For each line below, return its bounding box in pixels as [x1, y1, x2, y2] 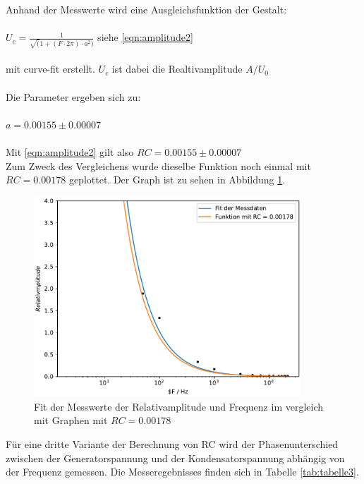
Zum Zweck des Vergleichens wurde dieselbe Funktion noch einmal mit [6, 158, 311, 173]
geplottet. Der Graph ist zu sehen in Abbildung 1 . [68, 172, 286, 187]
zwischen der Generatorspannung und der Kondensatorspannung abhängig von [6, 450, 345, 465]
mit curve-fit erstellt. [6, 61, 95, 76]
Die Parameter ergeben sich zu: [6, 89, 141, 104]
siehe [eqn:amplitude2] [97, 30, 193, 44]
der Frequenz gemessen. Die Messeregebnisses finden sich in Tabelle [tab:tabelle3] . [6, 464, 359, 479]
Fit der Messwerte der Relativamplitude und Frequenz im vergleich [34, 399, 324, 413]
